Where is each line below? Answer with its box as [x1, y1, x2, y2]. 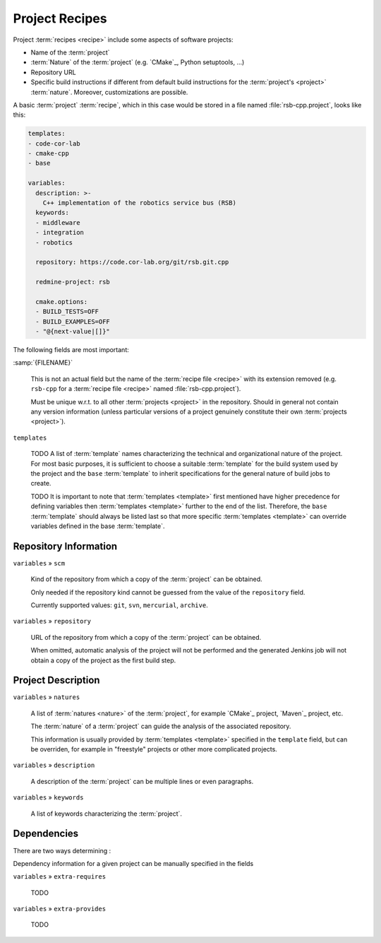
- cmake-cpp [28, 149, 70, 158]
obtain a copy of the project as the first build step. [30, 656, 176, 664]
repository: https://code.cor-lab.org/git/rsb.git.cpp [35, 258, 229, 266]
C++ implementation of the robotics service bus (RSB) [42, 199, 236, 206]
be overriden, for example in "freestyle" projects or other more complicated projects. [30, 745, 278, 754]
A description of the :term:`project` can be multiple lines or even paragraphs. [30, 777, 254, 785]
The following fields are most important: [13, 346, 130, 354]
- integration [35, 228, 85, 237]
